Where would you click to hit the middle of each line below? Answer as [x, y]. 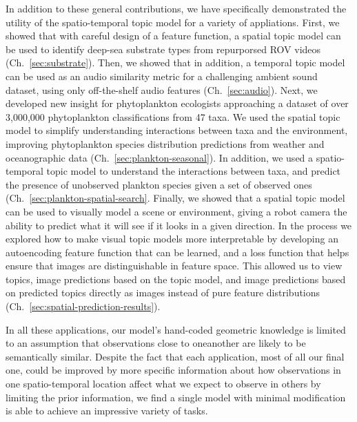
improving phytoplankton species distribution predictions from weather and [165, 143]
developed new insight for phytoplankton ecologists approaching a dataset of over [177, 103]
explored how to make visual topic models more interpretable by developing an [172, 239]
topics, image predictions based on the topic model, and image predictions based [176, 279]
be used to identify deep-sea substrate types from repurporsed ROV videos [163, 49]
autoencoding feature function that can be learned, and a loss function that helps [177, 252]
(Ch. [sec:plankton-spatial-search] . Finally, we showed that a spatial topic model [175, 198]
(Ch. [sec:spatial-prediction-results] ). [83, 306]
